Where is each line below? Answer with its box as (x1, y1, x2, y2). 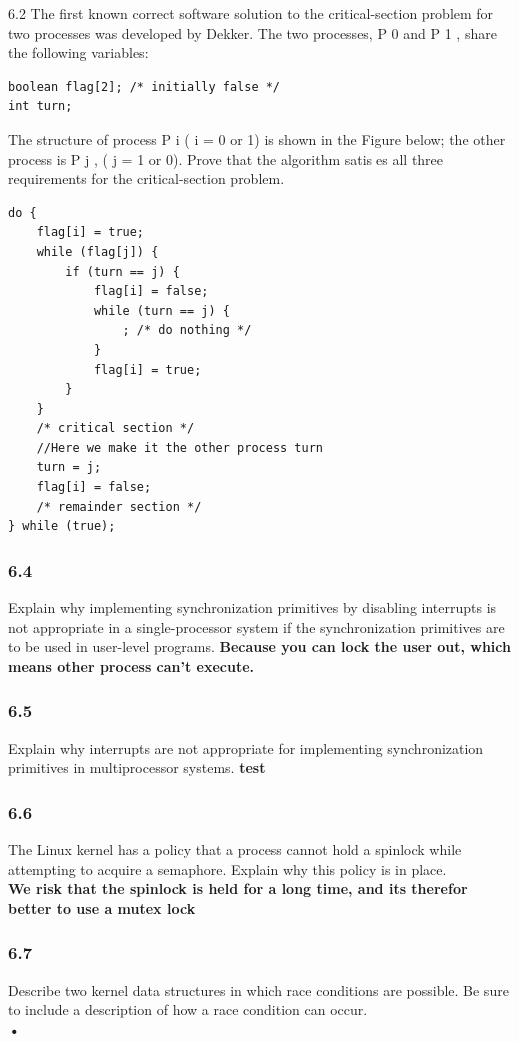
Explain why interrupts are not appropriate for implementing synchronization (8, 737, 484, 758)
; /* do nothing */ (122, 323, 252, 338)
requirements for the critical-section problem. (8, 168, 285, 189)
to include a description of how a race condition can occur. (8, 999, 368, 1020)
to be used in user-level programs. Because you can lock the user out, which (8, 636, 511, 657)
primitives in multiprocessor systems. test (8, 757, 266, 778)
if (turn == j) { (65, 264, 180, 279)
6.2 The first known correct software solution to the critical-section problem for (8, 3, 494, 23)
